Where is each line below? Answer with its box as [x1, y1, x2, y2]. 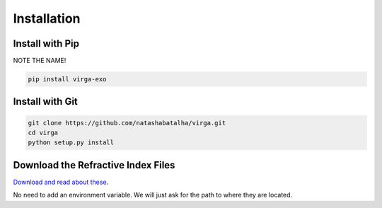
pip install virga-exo [28, 75, 107, 83]
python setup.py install [28, 139, 115, 146]
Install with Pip [13, 37, 79, 50]
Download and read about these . [13, 178, 109, 186]
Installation [13, 11, 81, 26]
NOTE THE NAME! [13, 57, 66, 65]
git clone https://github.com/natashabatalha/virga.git [28, 119, 226, 127]
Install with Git [13, 96, 78, 108]
